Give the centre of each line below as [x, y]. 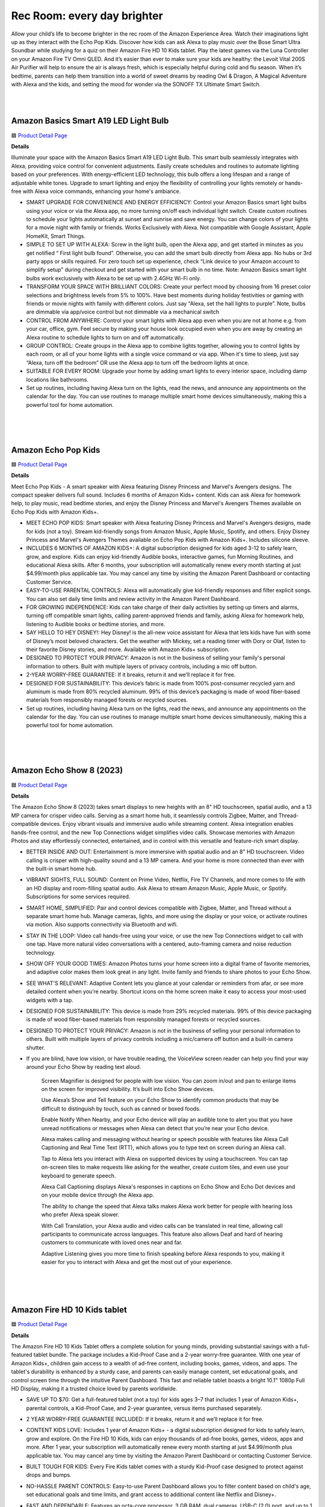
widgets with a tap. [50, 1000]
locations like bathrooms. [57, 379]
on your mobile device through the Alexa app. [98, 1195]
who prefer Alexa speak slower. [80, 1215]
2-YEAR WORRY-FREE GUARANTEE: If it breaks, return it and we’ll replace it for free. [131, 675]
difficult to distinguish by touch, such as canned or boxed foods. [121, 1109]
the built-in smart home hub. [61, 869]
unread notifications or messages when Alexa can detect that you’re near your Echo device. [155, 1128]
